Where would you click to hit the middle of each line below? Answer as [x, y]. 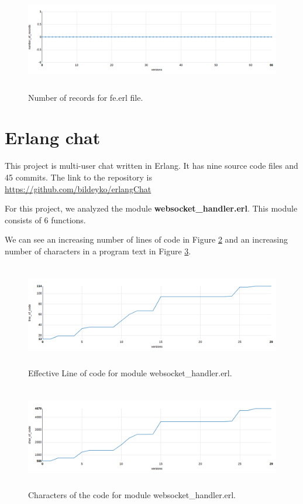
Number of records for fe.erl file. [86, 97]
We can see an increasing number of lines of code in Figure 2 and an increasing [147, 239]
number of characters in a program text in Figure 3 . [98, 251]
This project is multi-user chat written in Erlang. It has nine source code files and [151, 166]
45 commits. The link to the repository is [78, 177]
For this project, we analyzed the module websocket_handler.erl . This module [151, 208]
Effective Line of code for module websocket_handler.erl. [130, 373]
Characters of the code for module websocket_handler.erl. [132, 495]
